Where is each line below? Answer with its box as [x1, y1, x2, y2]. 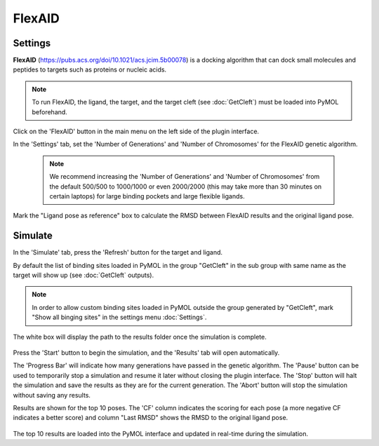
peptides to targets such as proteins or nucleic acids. [13, 65, 167, 74]
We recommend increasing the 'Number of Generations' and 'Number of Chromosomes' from [49, 173, 320, 181]
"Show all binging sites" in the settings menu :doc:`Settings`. [32, 313, 207, 322]
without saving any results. [13, 391, 91, 399]
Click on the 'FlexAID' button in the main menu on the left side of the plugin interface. [13, 127, 260, 136]
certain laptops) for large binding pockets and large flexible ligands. [49, 191, 245, 200]
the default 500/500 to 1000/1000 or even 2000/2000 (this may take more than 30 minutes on [49, 182, 322, 191]
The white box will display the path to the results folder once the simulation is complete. [13, 332, 267, 341]
